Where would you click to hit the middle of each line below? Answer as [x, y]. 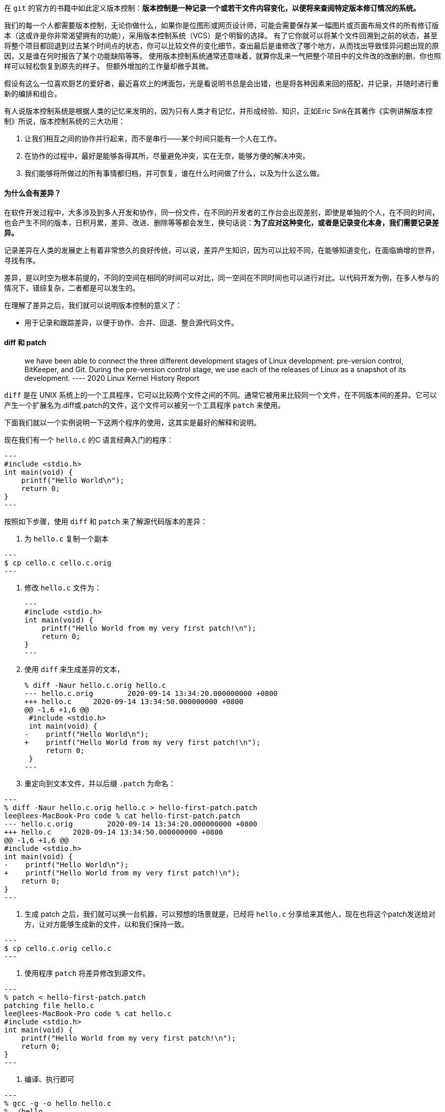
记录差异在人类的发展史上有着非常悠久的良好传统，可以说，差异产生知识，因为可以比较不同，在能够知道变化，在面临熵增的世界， [221, 250]
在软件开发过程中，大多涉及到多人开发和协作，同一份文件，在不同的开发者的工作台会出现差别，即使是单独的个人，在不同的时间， [221, 213]
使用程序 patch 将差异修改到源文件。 [87, 973]
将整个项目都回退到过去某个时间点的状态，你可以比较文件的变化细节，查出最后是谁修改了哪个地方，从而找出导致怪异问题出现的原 [221, 46]
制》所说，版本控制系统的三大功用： [65, 121]
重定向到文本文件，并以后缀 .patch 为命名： [100, 784]
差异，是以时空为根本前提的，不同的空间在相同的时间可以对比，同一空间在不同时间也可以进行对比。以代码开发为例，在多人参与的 [221, 278]
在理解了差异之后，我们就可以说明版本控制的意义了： [93, 305]
